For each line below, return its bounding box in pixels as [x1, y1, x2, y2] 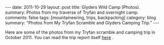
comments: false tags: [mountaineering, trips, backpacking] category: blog [5, 15, 156, 21]
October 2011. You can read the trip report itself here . [5, 35, 114, 40]
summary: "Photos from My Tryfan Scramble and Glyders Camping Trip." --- [5, 20, 160, 25]
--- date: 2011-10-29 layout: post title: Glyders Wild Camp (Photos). [5, 4, 141, 10]
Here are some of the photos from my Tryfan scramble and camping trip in [5, 29, 156, 35]
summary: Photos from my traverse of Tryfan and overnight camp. [5, 9, 139, 15]
